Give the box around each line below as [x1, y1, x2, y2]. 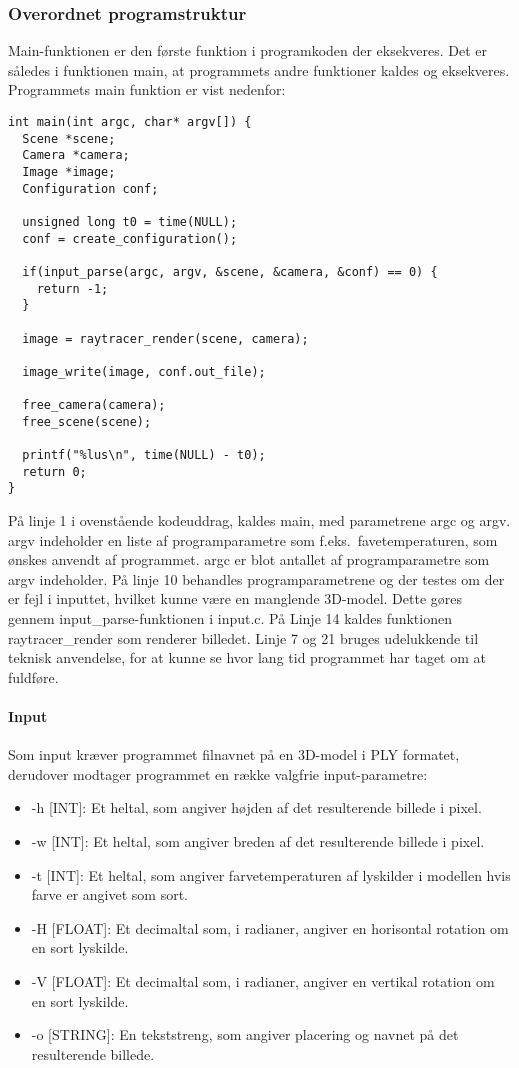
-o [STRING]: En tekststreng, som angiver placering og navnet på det [31, 1024, 459, 1045]
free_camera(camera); [22, 398, 166, 413]
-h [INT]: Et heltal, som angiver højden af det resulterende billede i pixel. [31, 797, 482, 818]
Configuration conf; [22, 181, 159, 196]
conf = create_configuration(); [22, 231, 238, 246]
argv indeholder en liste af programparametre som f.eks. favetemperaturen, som [8, 529, 498, 550]
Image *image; [22, 164, 116, 179]
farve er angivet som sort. [31, 884, 188, 905]
